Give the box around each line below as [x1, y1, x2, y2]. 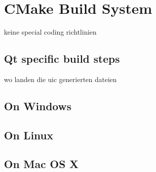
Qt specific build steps [4, 51, 120, 66]
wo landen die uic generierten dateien [4, 74, 117, 84]
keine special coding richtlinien [4, 27, 97, 37]
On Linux [4, 127, 53, 142]
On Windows [4, 98, 72, 113]
